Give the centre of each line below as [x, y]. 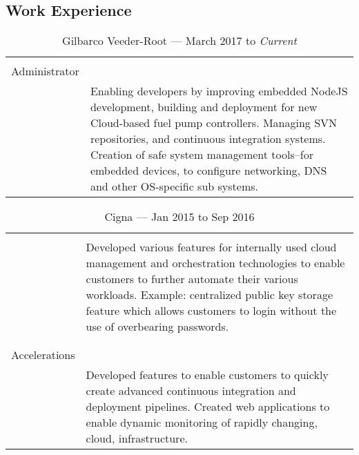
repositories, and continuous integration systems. [208, 139]
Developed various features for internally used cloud [211, 247]
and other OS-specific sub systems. [174, 186]
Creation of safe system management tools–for [202, 155]
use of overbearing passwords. [157, 327]
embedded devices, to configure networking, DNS [208, 171]
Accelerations [43, 355]
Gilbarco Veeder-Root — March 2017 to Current [179, 41]
